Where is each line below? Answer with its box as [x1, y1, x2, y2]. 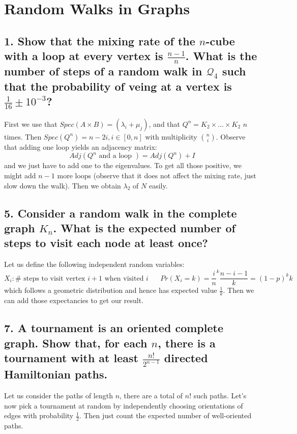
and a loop [99, 152, 132, 160]
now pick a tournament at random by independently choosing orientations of [4, 400, 243, 411]
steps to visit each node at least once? [4, 235, 208, 251]
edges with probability [4, 410, 74, 421]
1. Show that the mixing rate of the [4, 33, 195, 48]
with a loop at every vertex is [4, 48, 163, 64]
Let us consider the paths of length [4, 390, 113, 401]
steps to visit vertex [23, 275, 85, 282]
